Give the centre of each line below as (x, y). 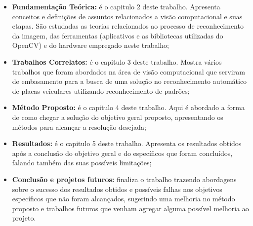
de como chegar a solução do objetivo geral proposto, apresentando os (118, 117)
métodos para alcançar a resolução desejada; (79, 127)
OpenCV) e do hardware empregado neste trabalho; (90, 45)
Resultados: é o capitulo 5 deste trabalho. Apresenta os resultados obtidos (127, 143)
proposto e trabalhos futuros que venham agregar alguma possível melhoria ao (130, 208)
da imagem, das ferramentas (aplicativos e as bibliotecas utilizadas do (118, 35)
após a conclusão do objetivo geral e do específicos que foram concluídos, (122, 153)
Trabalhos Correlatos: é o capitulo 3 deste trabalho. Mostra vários (117, 61)
